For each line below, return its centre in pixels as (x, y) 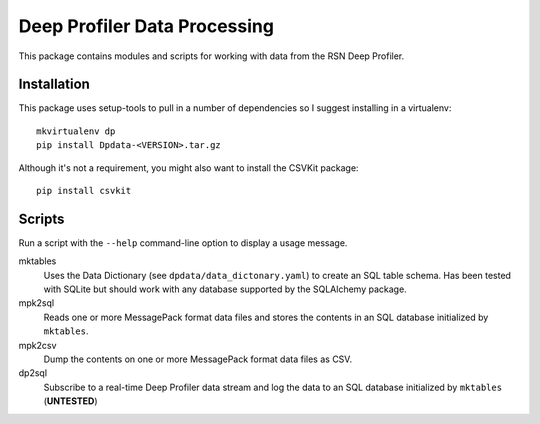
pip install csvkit (84, 191)
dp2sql (33, 373)
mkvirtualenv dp (76, 131)
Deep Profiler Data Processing (146, 26)
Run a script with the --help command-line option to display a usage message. (183, 242)
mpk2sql (36, 303)
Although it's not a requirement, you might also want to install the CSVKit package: (188, 167)
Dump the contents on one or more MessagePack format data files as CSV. (198, 359)
